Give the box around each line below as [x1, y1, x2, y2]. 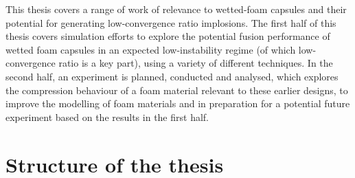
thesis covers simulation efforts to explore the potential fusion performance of [5, 29, 330, 43]
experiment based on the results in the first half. [5, 109, 209, 124]
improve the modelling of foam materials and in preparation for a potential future [5, 96, 350, 111]
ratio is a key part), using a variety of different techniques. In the [58, 56, 333, 70]
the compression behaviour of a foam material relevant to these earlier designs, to [5, 82, 348, 97]
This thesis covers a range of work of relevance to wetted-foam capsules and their [5, 2, 347, 16]
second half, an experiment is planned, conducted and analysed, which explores [5, 69, 339, 83]
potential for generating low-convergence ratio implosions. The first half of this [5, 15, 336, 30]
